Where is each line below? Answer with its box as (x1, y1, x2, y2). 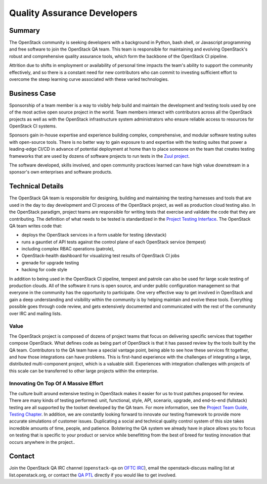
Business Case (9, 89, 56, 98)
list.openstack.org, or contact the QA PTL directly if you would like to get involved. (9, 472, 177, 478)
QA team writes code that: (9, 223, 63, 229)
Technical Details (9, 182, 64, 190)
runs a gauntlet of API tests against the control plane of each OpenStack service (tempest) (21, 239, 206, 245)
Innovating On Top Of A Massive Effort (9, 380, 103, 387)
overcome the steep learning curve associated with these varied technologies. (9, 76, 169, 82)
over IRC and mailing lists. (9, 310, 62, 316)
